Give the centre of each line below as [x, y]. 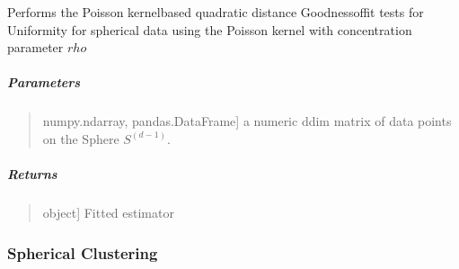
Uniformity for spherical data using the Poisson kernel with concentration [210, 29]
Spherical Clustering [83, 252]
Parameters [44, 82]
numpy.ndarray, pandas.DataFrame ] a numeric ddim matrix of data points [247, 121]
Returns [32, 174]
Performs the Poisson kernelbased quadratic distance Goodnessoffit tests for [216, 12]
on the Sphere [81, 138]
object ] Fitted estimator [108, 213]
